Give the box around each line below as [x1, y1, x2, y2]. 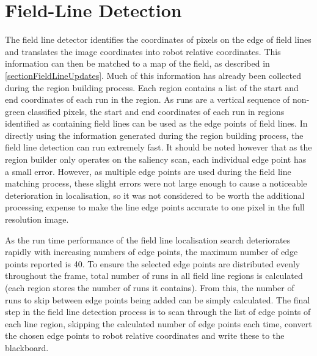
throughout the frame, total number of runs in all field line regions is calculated [5, 269, 303, 282]
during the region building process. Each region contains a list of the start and [5, 81, 299, 94]
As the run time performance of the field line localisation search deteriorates [5, 233, 291, 246]
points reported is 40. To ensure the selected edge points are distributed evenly [5, 257, 301, 270]
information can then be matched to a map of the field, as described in [5, 57, 270, 70]
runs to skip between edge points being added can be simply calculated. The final [5, 293, 310, 306]
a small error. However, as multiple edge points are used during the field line [5, 165, 291, 177]
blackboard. [5, 341, 49, 354]
